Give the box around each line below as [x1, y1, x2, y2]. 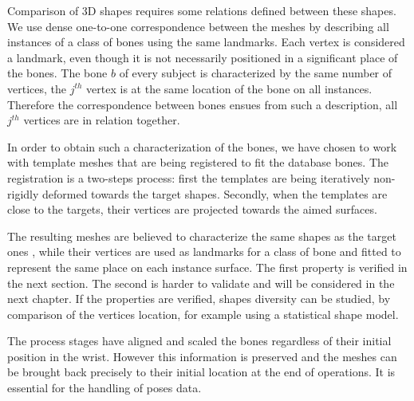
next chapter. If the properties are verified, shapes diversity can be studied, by [7, 290, 391, 307]
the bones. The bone [7, 65, 108, 81]
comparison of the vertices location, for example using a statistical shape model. [7, 305, 399, 322]
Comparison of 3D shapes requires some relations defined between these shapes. [7, 2, 396, 18]
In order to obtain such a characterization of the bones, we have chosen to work [7, 138, 397, 155]
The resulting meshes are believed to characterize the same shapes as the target [7, 227, 396, 244]
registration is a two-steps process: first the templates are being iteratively [7, 169, 370, 186]
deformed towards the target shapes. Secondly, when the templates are [42, 185, 388, 202]
